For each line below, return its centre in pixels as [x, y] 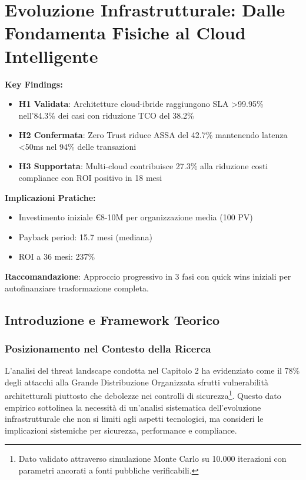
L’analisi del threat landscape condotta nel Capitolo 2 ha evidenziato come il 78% [152, 370]
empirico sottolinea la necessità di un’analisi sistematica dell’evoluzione [133, 407]
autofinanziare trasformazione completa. [77, 288]
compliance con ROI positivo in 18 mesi [90, 178]
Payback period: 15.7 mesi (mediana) [85, 236]
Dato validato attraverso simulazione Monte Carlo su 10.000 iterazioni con [152, 459]
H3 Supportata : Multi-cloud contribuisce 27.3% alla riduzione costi [143, 166]
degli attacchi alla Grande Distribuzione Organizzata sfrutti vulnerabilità [137, 382]
